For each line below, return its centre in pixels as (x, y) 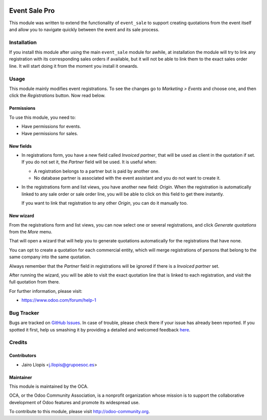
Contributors (23, 356)
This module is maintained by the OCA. (49, 386)
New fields (21, 146)
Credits (18, 342)
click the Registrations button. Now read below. (57, 95)
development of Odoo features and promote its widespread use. (74, 402)
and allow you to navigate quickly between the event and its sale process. (84, 29)
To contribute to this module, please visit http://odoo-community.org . (80, 412)
